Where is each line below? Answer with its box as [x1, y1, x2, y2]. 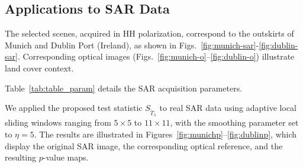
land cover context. [5, 61, 74, 74]
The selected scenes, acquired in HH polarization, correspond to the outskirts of [5, 27, 294, 40]
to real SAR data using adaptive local [159, 101, 296, 114]
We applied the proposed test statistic [5, 101, 143, 114]
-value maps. [43, 151, 89, 163]
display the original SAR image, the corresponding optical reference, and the [5, 139, 283, 152]
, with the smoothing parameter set [170, 116, 299, 129]
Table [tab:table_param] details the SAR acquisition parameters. [5, 81, 243, 94]
